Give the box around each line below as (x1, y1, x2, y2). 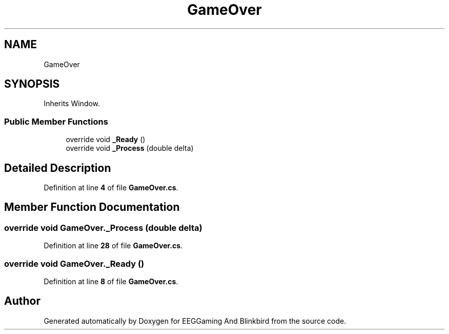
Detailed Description (4, 161, 111, 174)
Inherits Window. (44, 99, 100, 108)
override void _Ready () (66, 135, 146, 144)
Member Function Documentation (4, 201, 180, 214)
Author (4, 294, 40, 308)
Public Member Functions (4, 116, 108, 127)
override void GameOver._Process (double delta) (4, 222, 202, 233)
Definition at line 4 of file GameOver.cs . (44, 183, 178, 192)
